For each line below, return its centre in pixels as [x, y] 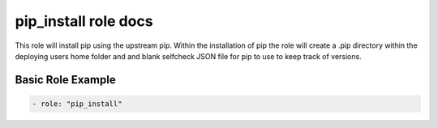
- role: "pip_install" [77, 104]
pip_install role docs [84, 21]
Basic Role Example [66, 80]
